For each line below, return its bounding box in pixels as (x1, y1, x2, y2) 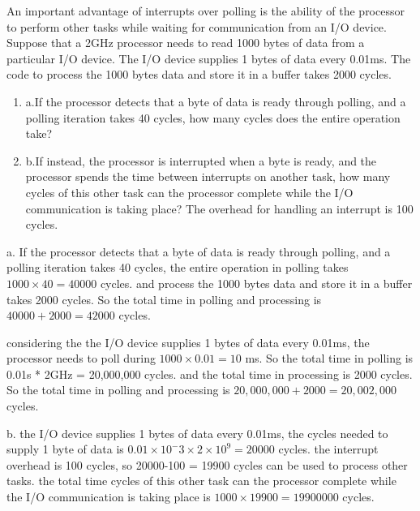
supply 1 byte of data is (6, 440, 124, 457)
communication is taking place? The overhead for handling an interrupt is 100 (25, 200, 414, 217)
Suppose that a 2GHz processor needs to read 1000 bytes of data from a (6, 34, 365, 51)
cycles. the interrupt (278, 440, 379, 457)
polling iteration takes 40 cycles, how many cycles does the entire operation (25, 109, 401, 126)
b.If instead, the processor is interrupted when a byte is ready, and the (25, 152, 377, 169)
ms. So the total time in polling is (245, 350, 414, 367)
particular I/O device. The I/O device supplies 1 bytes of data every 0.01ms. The (6, 49, 411, 67)
